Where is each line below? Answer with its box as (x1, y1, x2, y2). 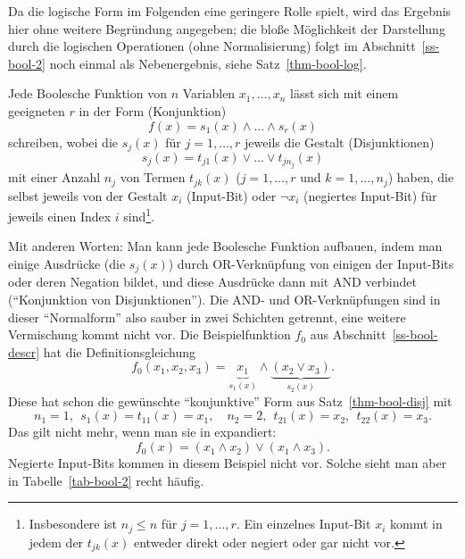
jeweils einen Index (8, 206, 112, 225)
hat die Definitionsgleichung (43, 342, 196, 361)
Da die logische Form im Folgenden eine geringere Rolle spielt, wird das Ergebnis (8, 2, 452, 20)
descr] (8, 342, 40, 361)
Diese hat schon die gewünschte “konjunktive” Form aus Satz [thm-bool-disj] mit (8, 391, 453, 410)
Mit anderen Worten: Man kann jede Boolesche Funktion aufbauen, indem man (8, 237, 443, 255)
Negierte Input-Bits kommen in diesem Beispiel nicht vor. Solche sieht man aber (8, 454, 447, 472)
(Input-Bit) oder (187, 186, 277, 204)
